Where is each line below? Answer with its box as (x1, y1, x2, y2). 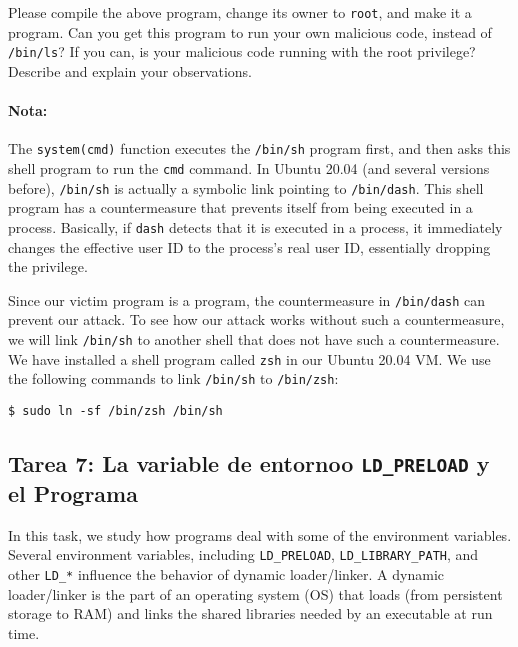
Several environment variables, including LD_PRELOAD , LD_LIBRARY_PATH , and (8, 544, 479, 565)
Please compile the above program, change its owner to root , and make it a (8, 2, 472, 22)
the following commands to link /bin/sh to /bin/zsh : (8, 368, 339, 389)
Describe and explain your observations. (8, 60, 253, 81)
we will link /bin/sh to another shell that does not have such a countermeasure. (8, 328, 500, 349)
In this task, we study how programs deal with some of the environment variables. (8, 524, 512, 545)
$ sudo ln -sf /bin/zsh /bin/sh (8, 403, 223, 418)
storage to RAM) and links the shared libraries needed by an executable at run (8, 603, 493, 624)
